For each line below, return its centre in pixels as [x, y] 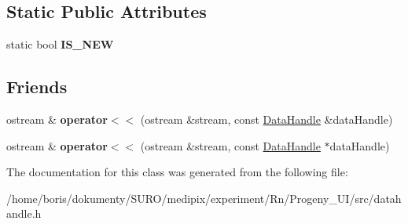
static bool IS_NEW [60, 44]
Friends [37, 87]
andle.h [24, 213]
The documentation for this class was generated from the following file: [177, 172]
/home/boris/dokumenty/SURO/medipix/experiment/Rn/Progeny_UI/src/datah [204, 198]
